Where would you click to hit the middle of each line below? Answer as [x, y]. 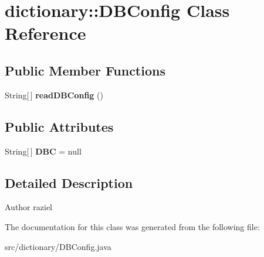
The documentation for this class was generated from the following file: [132, 226]
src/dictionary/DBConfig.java [58, 246]
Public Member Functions [85, 70]
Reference [45, 33]
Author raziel [28, 207]
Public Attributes [59, 126]
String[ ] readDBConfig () [54, 95]
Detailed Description [69, 182]
